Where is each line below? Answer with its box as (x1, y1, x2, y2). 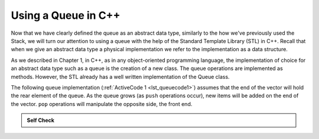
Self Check (27, 117, 54, 124)
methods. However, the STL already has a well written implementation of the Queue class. (11, 73, 230, 80)
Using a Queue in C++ (11, 9, 121, 22)
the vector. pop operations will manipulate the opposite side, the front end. (11, 100, 193, 107)
